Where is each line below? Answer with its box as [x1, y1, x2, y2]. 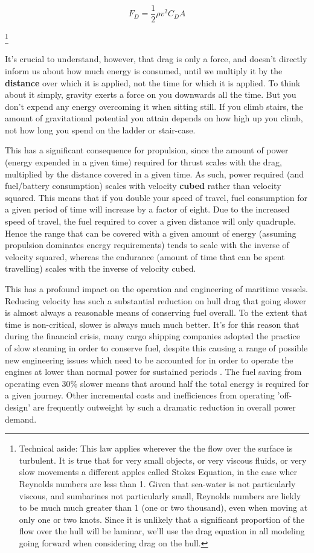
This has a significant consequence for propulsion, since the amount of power [5, 144, 289, 156]
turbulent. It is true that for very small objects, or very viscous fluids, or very [19, 453, 307, 466]
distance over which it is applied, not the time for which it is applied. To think [5, 76, 301, 89]
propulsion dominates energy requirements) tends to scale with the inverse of [5, 238, 289, 251]
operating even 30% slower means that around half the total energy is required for [5, 377, 309, 389]
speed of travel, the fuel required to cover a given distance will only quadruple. [5, 215, 296, 228]
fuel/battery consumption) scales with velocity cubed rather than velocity [5, 179, 281, 192]
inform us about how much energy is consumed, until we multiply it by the [5, 64, 283, 77]
